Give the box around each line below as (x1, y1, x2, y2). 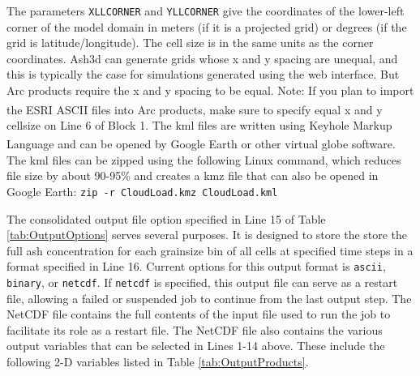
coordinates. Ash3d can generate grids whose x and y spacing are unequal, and (6, 49, 398, 66)
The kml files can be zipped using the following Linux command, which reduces (6, 151, 401, 168)
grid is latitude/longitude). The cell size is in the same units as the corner (6, 34, 374, 51)
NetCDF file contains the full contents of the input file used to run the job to (6, 305, 391, 323)
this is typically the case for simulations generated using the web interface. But (6, 66, 400, 83)
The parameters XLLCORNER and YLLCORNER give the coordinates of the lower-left (6, 2, 405, 19)
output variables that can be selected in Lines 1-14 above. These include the (6, 337, 385, 354)
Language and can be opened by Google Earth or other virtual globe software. (6, 135, 396, 152)
